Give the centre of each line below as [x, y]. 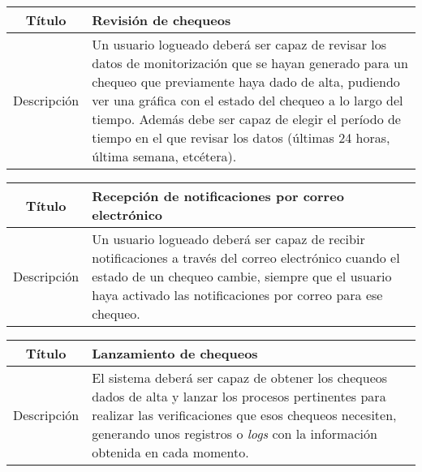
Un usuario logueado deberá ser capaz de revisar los [239, 44]
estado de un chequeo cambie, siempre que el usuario [242, 276]
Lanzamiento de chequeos [175, 353]
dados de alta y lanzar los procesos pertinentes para [239, 396]
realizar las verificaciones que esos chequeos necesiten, [244, 415]
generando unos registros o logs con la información [235, 433]
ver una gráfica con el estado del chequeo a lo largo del [248, 100]
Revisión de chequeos [161, 20]
